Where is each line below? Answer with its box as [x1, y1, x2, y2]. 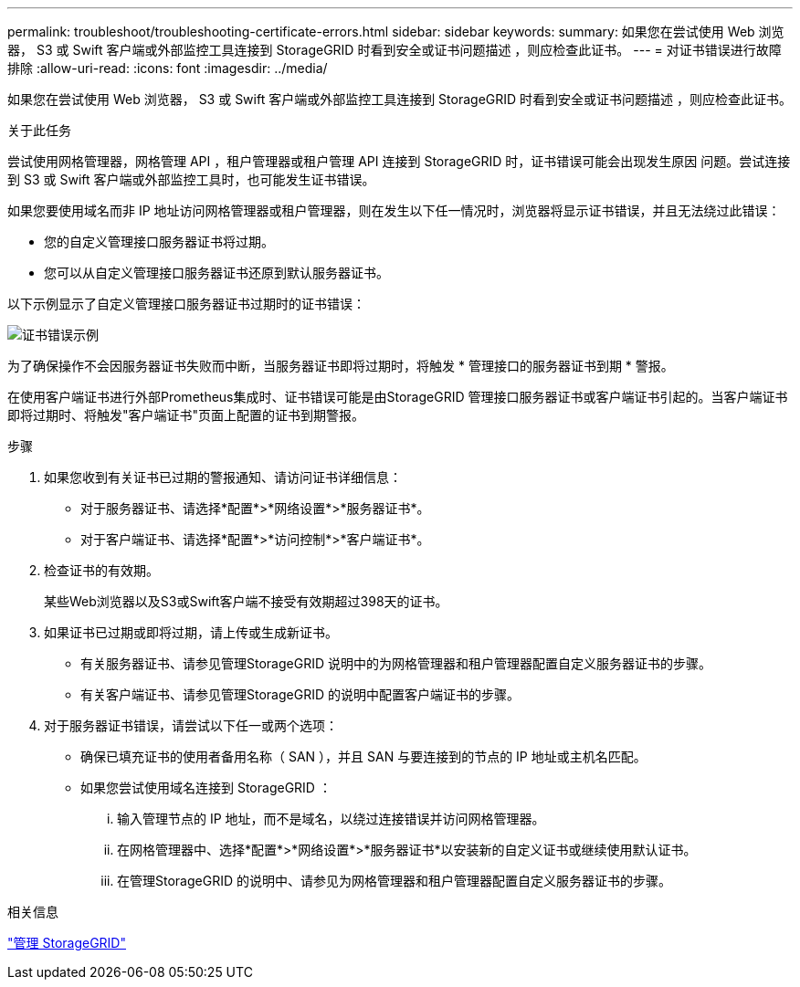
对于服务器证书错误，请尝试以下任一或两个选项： [44, 718, 338, 733]
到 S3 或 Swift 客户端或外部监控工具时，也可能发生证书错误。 [7, 172, 375, 187]
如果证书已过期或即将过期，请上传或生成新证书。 [44, 625, 338, 640]
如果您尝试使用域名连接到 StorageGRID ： [80, 780, 332, 795]
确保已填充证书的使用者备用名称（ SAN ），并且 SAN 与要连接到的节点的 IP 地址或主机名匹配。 [80, 749, 647, 764]
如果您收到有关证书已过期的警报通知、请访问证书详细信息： [44, 469, 402, 485]
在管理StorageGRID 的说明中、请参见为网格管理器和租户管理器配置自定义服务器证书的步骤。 [117, 873, 671, 888]
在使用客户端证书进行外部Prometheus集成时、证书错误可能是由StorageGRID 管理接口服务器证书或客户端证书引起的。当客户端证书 [7, 389, 788, 404]
